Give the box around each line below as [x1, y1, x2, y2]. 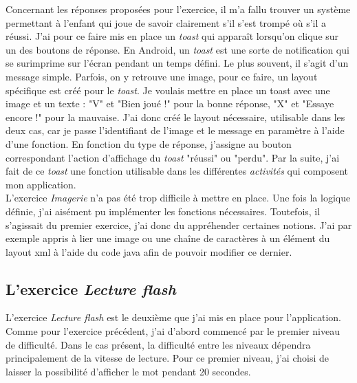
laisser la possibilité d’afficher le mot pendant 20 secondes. [6, 364, 251, 378]
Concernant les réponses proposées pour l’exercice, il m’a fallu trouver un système [6, 2, 351, 16]
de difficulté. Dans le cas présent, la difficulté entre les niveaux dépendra [6, 337, 311, 351]
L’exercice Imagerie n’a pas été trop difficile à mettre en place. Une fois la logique [6, 190, 351, 205]
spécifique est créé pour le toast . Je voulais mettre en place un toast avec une [6, 83, 330, 97]
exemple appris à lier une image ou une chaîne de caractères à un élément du [6, 231, 330, 245]
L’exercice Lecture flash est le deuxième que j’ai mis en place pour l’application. [6, 310, 341, 325]
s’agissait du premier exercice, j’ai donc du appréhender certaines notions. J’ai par [6, 217, 352, 232]
